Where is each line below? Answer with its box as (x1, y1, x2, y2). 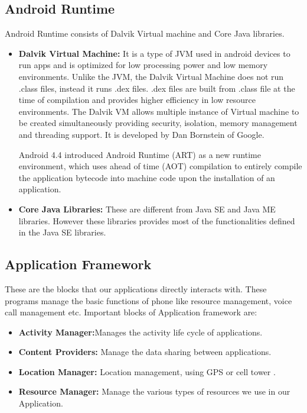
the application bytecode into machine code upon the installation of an (18, 171, 275, 183)
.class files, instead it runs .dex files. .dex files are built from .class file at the (18, 82, 295, 94)
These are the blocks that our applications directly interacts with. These (5, 282, 267, 295)
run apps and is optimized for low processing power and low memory (18, 59, 268, 71)
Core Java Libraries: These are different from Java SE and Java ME (18, 202, 276, 215)
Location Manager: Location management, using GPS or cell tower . (18, 365, 276, 377)
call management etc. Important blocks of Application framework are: (5, 306, 257, 318)
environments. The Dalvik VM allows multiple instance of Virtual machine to (18, 105, 299, 117)
